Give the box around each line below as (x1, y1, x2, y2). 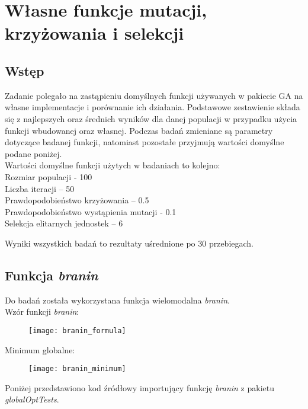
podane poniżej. (5, 147, 62, 159)
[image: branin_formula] (28, 326, 126, 335)
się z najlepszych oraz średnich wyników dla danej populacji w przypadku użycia (5, 112, 297, 124)
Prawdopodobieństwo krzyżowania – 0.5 (5, 194, 149, 206)
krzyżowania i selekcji (5, 21, 184, 45)
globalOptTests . (5, 393, 59, 405)
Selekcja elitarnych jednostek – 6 (5, 217, 123, 229)
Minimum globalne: (5, 343, 75, 356)
